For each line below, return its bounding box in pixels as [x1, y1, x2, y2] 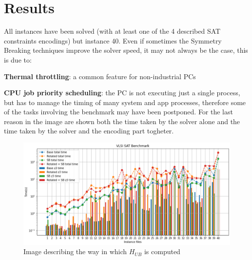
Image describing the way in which [23, 246, 127, 257]
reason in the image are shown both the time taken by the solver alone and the [4, 116, 240, 126]
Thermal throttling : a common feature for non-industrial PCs [4, 71, 196, 81]
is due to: [4, 54, 32, 65]
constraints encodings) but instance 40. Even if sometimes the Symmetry [4, 35, 222, 45]
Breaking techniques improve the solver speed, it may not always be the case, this [4, 45, 248, 55]
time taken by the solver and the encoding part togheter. [4, 126, 174, 136]
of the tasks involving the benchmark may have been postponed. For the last [4, 107, 233, 117]
